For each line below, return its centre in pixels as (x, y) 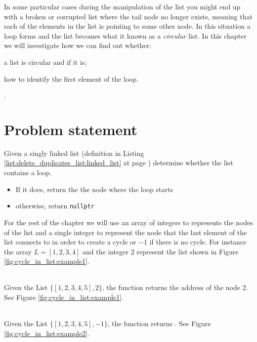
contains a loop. (28, 172)
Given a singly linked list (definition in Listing (74, 153)
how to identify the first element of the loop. (71, 78)
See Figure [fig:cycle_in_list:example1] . (64, 297)
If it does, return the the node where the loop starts (94, 189)
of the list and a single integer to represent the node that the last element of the (126, 232)
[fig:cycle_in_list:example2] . (47, 333)
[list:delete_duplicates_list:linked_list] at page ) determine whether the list (119, 163)
